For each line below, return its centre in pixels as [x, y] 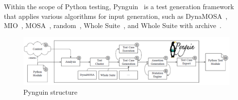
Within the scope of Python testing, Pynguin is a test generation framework [119, 6]
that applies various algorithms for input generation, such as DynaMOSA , [116, 16]
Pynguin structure [51, 92]
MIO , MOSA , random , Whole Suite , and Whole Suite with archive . [113, 25]
